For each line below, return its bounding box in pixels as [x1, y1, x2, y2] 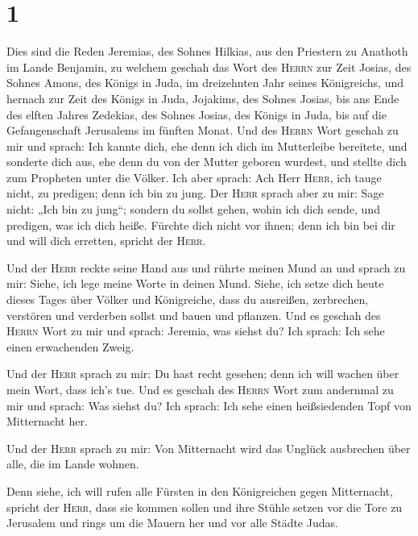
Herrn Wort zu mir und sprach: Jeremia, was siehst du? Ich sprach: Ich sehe [6, 322, 385, 339]
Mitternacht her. [6, 413, 88, 430]
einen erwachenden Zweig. [6, 338, 135, 355]
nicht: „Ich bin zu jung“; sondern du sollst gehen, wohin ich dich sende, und [6, 201, 380, 218]
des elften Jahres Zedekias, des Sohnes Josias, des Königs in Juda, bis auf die [6, 106, 387, 123]
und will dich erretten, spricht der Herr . [6, 232, 206, 249]
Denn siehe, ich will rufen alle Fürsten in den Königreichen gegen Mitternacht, [6, 482, 393, 499]
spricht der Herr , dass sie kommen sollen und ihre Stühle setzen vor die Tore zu [6, 498, 403, 515]
